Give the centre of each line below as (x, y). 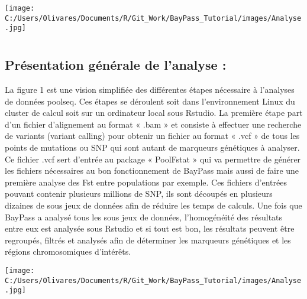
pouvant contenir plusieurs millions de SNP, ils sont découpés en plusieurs (139, 194)
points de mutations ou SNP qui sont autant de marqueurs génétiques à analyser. (152, 147)
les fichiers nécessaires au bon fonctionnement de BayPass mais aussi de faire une (152, 170)
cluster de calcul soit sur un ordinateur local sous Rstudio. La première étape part (154, 113)
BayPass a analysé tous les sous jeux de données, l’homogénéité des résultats (144, 217)
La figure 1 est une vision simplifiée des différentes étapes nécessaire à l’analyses (150, 89)
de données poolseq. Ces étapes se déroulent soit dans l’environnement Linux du (150, 101)
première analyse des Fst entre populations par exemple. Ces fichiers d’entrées (146, 182)
